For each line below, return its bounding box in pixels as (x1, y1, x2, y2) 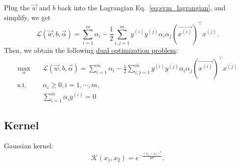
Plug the (4, 2, 30, 12)
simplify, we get (4, 12, 51, 22)
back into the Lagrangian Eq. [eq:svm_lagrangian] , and (57, 2, 226, 12)
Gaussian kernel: (4, 141, 53, 151)
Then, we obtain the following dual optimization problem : (4, 45, 178, 55)
